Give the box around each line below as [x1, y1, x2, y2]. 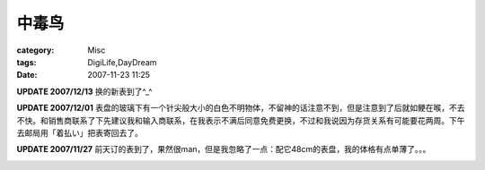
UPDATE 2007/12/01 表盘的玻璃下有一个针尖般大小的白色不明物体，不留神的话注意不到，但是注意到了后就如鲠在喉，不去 [16, 103, 465, 114]
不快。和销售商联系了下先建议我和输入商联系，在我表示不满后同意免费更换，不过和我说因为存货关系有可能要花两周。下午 [16, 115, 465, 125]
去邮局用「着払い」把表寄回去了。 [16, 127, 143, 138]
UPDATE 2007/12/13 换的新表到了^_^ [16, 86, 153, 97]
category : [16, 45, 55, 55]
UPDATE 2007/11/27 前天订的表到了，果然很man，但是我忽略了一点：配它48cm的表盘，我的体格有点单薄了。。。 [16, 144, 431, 155]
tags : [16, 56, 37, 67]
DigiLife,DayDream [87, 56, 157, 67]
